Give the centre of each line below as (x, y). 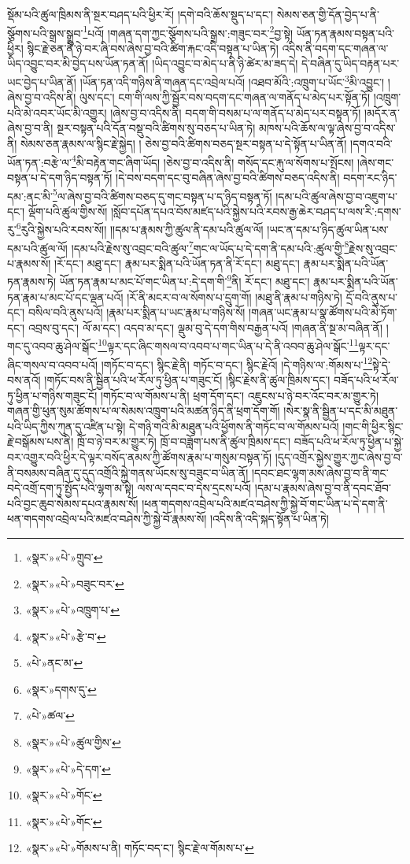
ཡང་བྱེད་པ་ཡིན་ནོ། (42, 82)
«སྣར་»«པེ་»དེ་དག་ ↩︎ (68, 768)
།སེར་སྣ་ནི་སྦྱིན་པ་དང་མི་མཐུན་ (341, 411)
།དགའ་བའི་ (371, 144)
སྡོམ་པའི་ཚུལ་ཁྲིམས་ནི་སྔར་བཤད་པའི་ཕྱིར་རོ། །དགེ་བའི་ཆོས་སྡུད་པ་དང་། (140, 14)
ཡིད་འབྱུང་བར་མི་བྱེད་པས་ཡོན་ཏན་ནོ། (78, 63)
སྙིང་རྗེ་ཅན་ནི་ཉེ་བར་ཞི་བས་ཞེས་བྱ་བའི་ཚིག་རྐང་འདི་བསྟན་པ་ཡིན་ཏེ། (153, 48)
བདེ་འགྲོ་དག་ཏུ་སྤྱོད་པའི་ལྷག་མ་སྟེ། (70, 488)
